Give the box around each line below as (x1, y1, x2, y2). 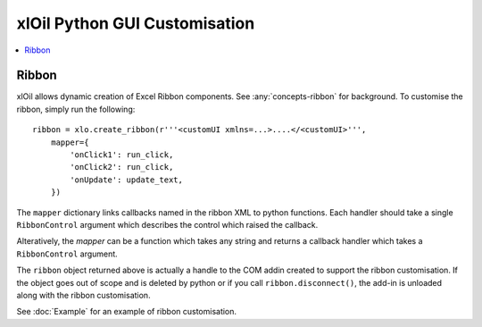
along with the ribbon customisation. (16, 289, 151, 300)
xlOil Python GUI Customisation (16, 13, 255, 33)
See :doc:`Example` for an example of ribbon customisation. (16, 306, 237, 317)
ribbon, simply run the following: (16, 104, 136, 114)
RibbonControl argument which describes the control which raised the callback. (16, 219, 319, 230)
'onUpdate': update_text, (70, 174, 183, 185)
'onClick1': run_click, (70, 150, 174, 160)
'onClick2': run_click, (70, 162, 174, 172)
